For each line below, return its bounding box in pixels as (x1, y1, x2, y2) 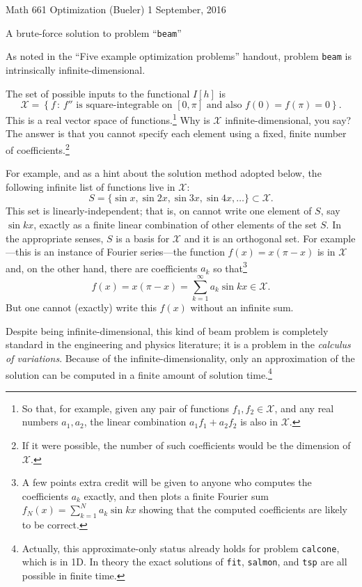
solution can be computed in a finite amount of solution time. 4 (6, 365, 272, 382)
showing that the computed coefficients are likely (139, 502, 347, 517)
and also (206, 100, 242, 111)
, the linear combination (84, 414, 187, 429)
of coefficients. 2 (6, 140, 70, 157)
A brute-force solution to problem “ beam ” (6, 25, 182, 40)
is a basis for (116, 230, 170, 245)
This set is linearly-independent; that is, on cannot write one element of (6, 203, 312, 218)
